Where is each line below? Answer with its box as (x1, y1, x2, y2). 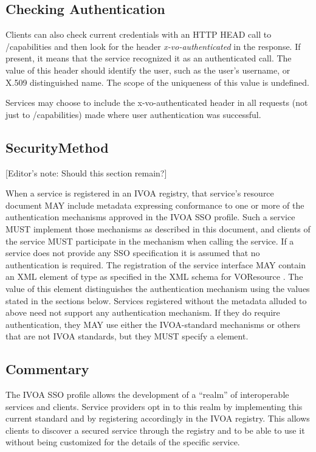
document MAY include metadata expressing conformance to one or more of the (5, 198, 304, 211)
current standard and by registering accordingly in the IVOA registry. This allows (5, 412, 310, 425)
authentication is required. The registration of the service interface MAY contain (5, 258, 306, 271)
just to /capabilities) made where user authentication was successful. (5, 108, 261, 120)
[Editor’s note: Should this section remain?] (5, 166, 167, 179)
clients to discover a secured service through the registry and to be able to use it (5, 423, 305, 436)
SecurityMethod (5, 137, 109, 156)
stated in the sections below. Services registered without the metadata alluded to (5, 294, 307, 307)
